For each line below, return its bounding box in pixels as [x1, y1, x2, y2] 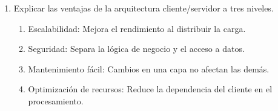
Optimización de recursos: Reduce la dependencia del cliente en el [28, 83, 273, 95]
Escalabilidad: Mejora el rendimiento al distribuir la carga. [28, 22, 246, 34]
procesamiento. [28, 94, 84, 107]
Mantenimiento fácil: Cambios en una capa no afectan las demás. [28, 62, 270, 75]
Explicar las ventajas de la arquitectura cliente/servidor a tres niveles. [13, 2, 274, 14]
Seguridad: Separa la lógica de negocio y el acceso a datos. [28, 42, 245, 55]
